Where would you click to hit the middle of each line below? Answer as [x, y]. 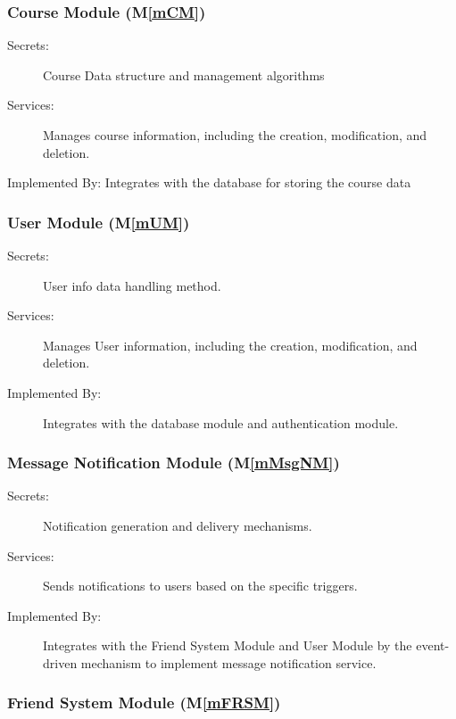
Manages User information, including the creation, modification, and [230, 345]
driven [60, 662]
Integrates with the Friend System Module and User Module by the [228, 645]
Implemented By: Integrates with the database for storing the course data [209, 182]
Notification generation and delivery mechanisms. [178, 525]
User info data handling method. [132, 285]
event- [433, 645]
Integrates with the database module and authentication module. [221, 422]
